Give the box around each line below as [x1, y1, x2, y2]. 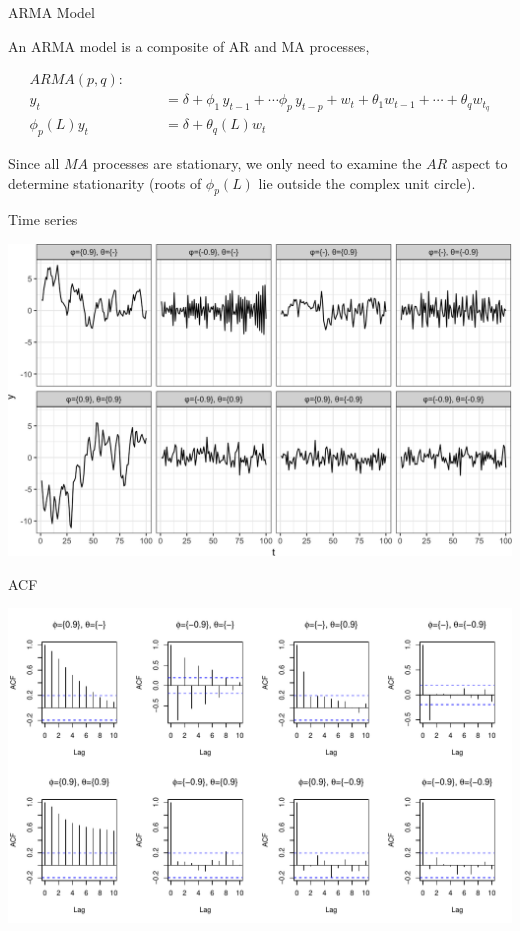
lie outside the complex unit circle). [258, 172, 476, 193]
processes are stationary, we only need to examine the [92, 152, 422, 173]
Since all [8, 152, 60, 173]
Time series [8, 209, 78, 230]
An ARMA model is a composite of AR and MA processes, [8, 35, 370, 56]
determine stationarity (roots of [8, 172, 202, 193]
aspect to [451, 152, 508, 173]
